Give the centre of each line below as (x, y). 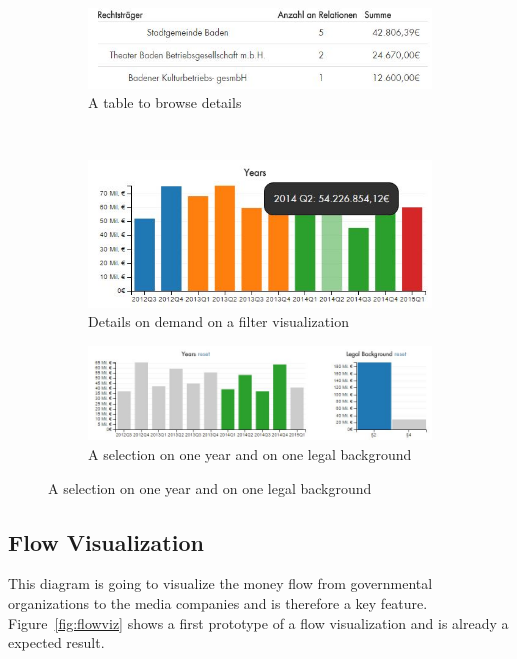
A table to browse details (165, 102)
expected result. (56, 642)
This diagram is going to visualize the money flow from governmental (220, 583)
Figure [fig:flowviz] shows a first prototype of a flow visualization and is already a (258, 622)
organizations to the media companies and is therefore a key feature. (218, 602)
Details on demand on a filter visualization (218, 321)
